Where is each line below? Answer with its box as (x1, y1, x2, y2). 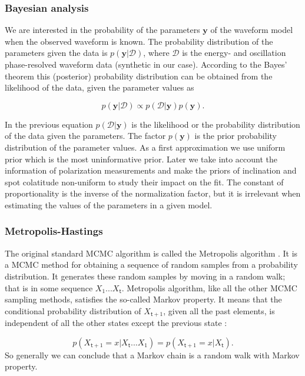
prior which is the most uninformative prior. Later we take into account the (5, 152, 277, 165)
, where (143, 46, 170, 59)
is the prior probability (194, 129, 277, 142)
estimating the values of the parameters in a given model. (5, 198, 213, 211)
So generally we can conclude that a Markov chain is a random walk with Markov (5, 348, 300, 361)
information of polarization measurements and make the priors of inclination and (5, 164, 297, 177)
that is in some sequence (5, 281, 93, 294)
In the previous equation (5, 118, 93, 130)
